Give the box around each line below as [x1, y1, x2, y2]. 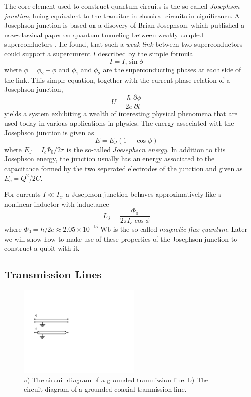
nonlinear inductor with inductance [4, 198, 109, 208]
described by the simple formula [98, 48, 193, 58]
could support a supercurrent [4, 48, 91, 58]
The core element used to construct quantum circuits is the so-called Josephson [4, 1, 240, 11]
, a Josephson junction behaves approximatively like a [62, 189, 221, 199]
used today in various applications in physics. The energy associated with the [4, 118, 234, 128]
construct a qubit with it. [4, 243, 80, 253]
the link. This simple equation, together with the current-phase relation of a [4, 74, 230, 85]
